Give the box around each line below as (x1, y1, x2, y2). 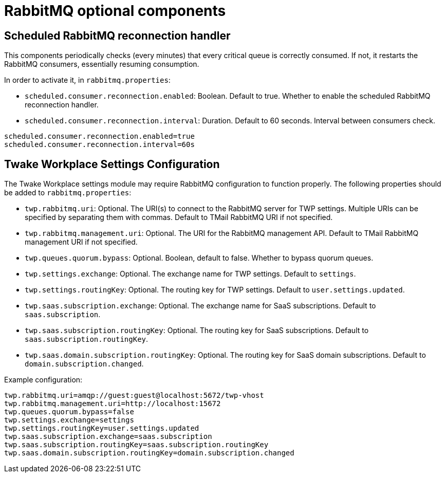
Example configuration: (4, 375, 83, 384)
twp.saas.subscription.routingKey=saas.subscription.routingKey (4, 441, 269, 449)
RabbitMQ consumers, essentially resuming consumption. (4, 60, 199, 69)
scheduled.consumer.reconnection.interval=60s (4, 140, 195, 149)
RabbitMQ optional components (4, 2, 226, 20)
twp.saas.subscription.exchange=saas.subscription (4, 432, 212, 441)
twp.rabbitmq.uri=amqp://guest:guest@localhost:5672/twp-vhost (4, 391, 264, 400)
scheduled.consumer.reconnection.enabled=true (4, 132, 195, 141)
